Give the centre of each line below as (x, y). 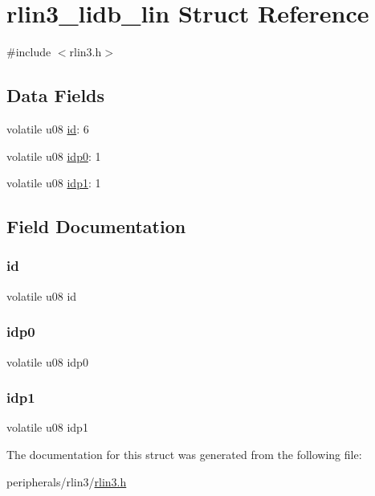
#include (29, 52)
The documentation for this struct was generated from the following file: (184, 454)
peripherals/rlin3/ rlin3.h (67, 481)
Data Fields (56, 95)
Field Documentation (96, 226)
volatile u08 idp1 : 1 (54, 183)
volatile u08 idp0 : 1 (54, 156)
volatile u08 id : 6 (48, 128)
